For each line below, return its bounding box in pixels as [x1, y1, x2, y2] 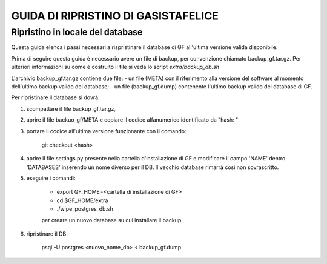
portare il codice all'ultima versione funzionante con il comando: [26, 127, 187, 134]
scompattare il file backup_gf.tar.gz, [26, 105, 116, 112]
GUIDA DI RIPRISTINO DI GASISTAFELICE [11, 9, 219, 22]
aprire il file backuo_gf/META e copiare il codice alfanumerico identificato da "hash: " [26, 116, 239, 124]
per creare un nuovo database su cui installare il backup [41, 216, 182, 223]
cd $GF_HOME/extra [56, 197, 108, 204]
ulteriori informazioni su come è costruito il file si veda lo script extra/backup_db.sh [11, 64, 220, 71]
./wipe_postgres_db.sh [56, 205, 113, 213]
